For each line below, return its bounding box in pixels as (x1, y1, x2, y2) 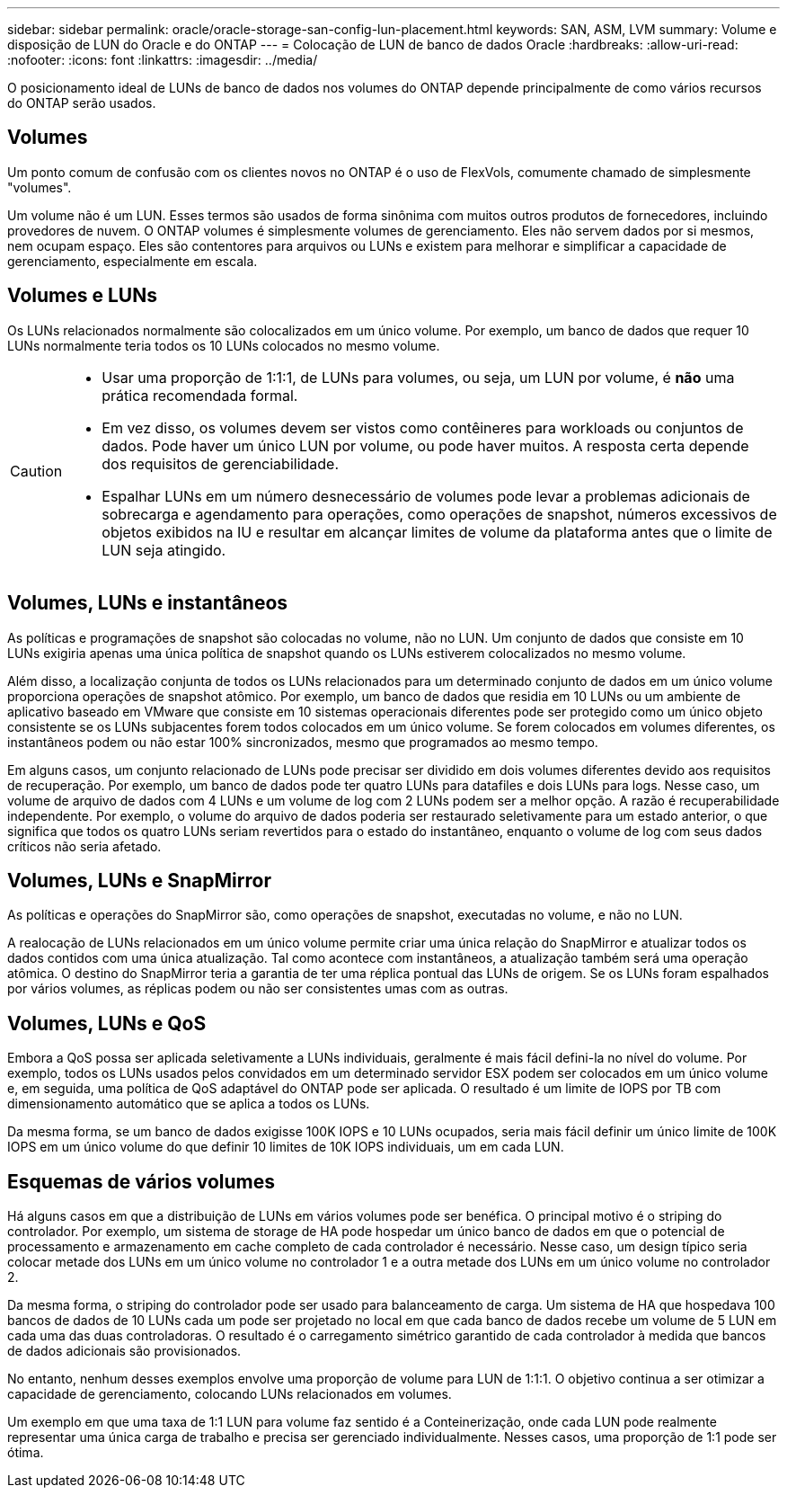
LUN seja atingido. (102, 540, 226, 559)
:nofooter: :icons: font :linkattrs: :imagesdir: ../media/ (7, 52, 318, 67)
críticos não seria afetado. (7, 838, 162, 854)
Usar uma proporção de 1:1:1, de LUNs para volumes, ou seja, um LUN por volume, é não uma (102, 368, 735, 387)
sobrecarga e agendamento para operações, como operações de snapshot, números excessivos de (102, 504, 777, 523)
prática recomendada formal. (102, 386, 298, 405)
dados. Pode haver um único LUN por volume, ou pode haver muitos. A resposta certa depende (102, 436, 749, 455)
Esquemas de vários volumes (7, 1170, 275, 1193)
